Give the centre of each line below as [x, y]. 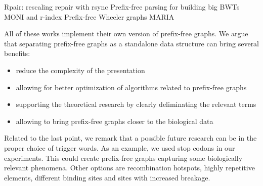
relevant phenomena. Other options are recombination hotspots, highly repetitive [129, 168]
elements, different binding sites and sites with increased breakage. [107, 177]
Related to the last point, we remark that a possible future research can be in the [130, 138]
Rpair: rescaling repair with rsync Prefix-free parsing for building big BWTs [122, 7]
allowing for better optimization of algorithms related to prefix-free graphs [131, 87]
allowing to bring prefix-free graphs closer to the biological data [115, 121]
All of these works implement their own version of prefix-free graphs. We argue [126, 34]
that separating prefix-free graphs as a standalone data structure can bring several [132, 43]
